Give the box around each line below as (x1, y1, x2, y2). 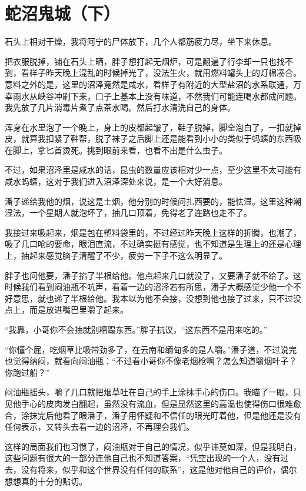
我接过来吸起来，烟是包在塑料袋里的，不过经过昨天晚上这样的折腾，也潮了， (5, 226, 301, 238)
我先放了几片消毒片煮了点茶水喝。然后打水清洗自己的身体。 (5, 101, 235, 113)
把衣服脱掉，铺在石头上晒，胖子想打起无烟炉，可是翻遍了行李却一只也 (5, 55, 277, 67)
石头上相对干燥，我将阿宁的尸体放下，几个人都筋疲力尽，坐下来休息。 (5, 35, 277, 48)
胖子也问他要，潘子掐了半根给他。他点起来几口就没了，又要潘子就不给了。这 (5, 269, 301, 281)
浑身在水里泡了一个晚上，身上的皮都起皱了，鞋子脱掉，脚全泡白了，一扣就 (5, 121, 293, 133)
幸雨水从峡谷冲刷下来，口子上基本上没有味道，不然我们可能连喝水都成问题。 (5, 89, 301, 102)
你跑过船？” (5, 366, 50, 378)
